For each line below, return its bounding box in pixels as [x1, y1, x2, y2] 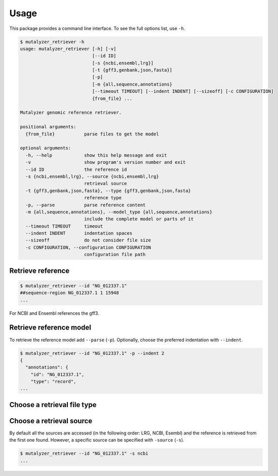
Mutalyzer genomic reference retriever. [20, 109, 122, 116]
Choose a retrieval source [9, 416, 93, 425]
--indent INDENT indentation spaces [25, 231, 133, 236]
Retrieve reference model [9, 323, 91, 332]
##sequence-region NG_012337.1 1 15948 [20, 290, 119, 296]
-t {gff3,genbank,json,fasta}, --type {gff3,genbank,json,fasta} [25, 188, 191, 194]
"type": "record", [30, 379, 76, 385]
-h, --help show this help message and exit [25, 152, 167, 158]
